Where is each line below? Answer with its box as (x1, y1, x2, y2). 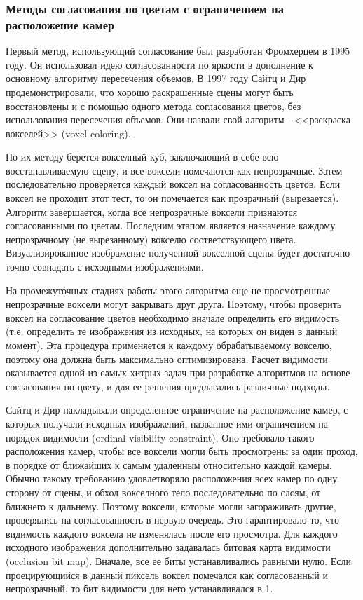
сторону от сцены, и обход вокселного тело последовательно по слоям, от (6, 484, 321, 499)
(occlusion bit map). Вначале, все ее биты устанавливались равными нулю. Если (6, 553, 352, 568)
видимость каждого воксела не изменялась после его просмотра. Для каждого (6, 526, 338, 540)
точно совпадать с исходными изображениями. (6, 259, 204, 274)
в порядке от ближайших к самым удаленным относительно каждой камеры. (6, 457, 332, 472)
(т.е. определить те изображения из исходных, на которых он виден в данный (6, 324, 338, 339)
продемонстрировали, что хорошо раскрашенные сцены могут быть (6, 84, 294, 99)
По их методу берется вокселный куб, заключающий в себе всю (6, 149, 279, 164)
